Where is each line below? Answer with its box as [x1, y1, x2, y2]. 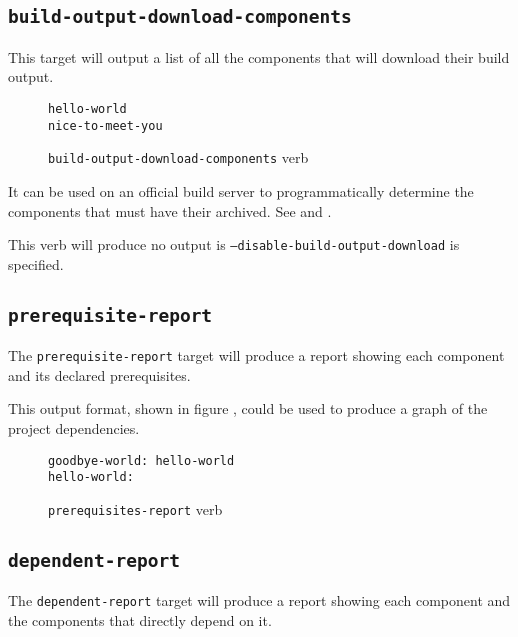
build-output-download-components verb [48, 147, 309, 168]
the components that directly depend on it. [8, 610, 272, 630]
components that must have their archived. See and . [8, 200, 332, 221]
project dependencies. [8, 418, 140, 438]
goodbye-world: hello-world [48, 453, 235, 468]
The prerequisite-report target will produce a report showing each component [8, 345, 505, 366]
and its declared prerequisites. [8, 364, 191, 385]
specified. [8, 253, 64, 274]
